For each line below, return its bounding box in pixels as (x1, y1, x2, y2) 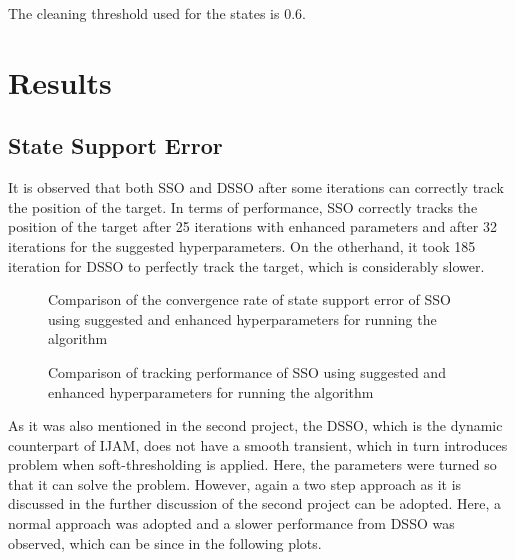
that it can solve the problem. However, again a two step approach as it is (8, 473, 462, 494)
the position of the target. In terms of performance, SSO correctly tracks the (8, 196, 478, 217)
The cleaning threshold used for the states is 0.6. (8, 3, 306, 23)
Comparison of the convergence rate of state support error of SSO (48, 289, 452, 310)
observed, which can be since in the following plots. (8, 532, 322, 553)
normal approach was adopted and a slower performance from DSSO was (8, 513, 455, 534)
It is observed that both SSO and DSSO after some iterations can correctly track (8, 177, 504, 198)
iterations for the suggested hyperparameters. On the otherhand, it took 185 (8, 235, 476, 256)
